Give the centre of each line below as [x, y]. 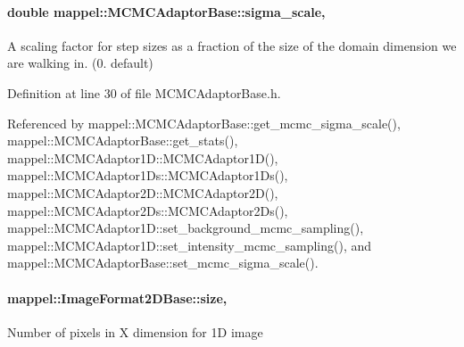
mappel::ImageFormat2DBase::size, [117, 297]
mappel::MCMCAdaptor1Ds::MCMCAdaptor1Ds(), [148, 175]
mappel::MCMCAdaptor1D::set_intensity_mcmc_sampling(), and [190, 245]
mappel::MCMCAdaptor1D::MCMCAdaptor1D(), [143, 157]
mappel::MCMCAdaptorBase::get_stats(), [123, 140]
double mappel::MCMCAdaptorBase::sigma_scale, [166, 11]
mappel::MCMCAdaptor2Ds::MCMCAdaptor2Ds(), [148, 210]
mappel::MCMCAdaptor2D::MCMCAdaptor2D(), [143, 192]
